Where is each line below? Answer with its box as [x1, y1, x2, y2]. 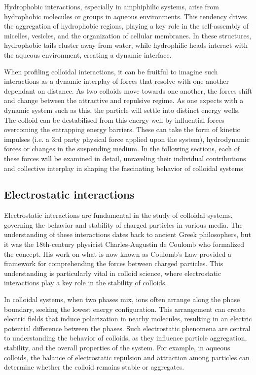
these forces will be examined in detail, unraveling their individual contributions [4, 153, 246, 163]
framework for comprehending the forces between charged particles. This [4, 258, 223, 269]
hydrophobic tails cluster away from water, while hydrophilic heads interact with [4, 40, 248, 50]
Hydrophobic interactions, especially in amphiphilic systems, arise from [4, 1, 219, 11]
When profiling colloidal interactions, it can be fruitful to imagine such [4, 66, 218, 76]
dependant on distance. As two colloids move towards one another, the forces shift [4, 85, 252, 96]
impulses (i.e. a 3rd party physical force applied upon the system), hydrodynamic [4, 134, 250, 144]
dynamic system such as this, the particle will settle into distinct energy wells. [4, 104, 240, 115]
